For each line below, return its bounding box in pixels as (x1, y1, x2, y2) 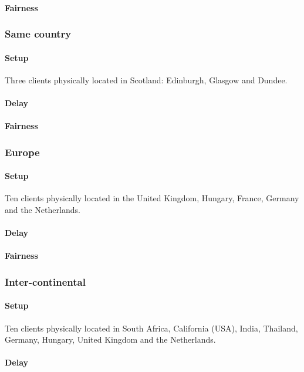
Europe (5, 144, 40, 159)
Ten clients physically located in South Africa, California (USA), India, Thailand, (5, 322, 298, 334)
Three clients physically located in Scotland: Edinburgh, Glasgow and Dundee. (5, 73, 288, 86)
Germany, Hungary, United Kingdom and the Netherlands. (5, 333, 216, 346)
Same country (5, 26, 72, 41)
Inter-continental (5, 274, 86, 289)
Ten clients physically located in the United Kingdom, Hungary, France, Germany (5, 192, 299, 204)
